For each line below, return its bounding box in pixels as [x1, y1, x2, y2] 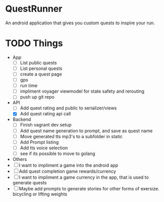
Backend [12, 116, 31, 123]
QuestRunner [5, 3, 63, 15]
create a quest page [20, 71, 62, 77]
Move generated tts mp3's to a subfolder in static [20, 133, 123, 139]
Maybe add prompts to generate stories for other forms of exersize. [19, 185, 160, 191]
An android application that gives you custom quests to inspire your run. [5, 20, 155, 26]
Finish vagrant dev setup [20, 122, 72, 128]
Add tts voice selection [20, 145, 68, 151]
